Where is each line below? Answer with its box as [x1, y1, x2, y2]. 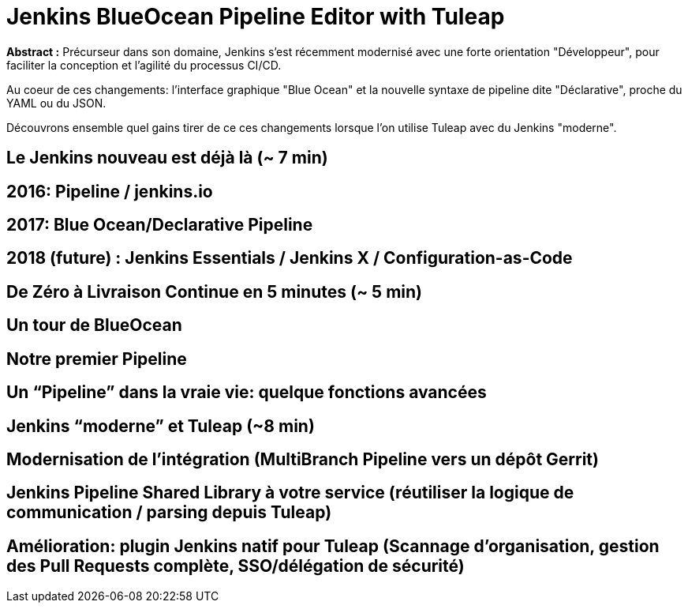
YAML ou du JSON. [6, 96, 107, 110]
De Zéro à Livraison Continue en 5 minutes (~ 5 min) [6, 281, 422, 302]
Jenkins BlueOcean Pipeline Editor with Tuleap [6, 3, 505, 30]
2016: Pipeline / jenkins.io [6, 181, 213, 201]
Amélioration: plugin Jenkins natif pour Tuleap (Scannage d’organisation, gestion [6, 536, 660, 556]
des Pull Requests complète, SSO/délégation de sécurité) [6, 555, 465, 576]
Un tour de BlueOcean [6, 315, 182, 336]
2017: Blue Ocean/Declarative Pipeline [6, 215, 313, 235]
